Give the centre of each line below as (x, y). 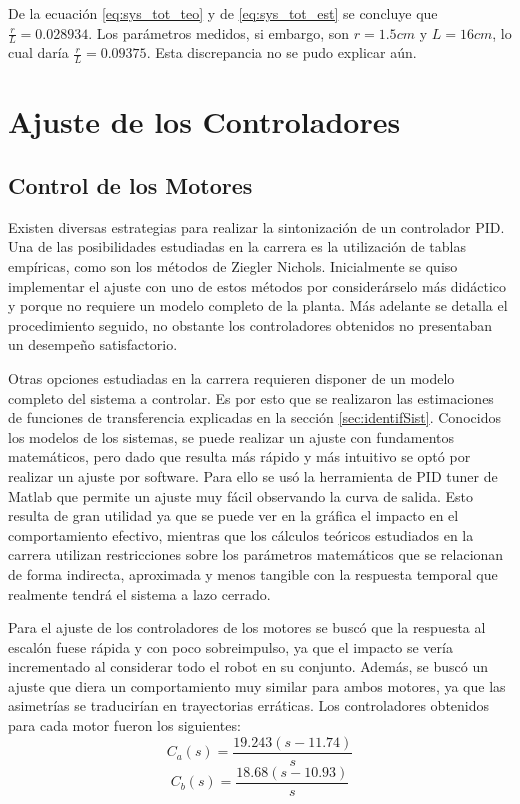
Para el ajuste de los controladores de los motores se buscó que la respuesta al (247, 627)
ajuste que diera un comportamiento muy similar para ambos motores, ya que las (257, 685)
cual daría (38, 52)
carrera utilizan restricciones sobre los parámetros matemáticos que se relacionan (256, 554)
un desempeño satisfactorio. (93, 344)
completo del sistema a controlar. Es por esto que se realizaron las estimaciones (251, 397)
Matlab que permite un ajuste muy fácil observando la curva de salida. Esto (240, 495)
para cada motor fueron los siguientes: (124, 725)
